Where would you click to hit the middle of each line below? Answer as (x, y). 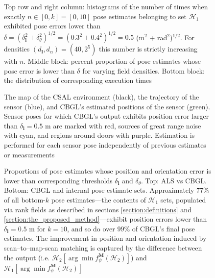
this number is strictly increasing (148, 49)
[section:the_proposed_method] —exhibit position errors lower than (106, 219)
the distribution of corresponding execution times (78, 80)
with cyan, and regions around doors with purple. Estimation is (99, 135)
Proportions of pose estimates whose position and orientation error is (107, 171)
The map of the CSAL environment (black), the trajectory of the (102, 97)
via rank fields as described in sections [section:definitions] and (98, 209)
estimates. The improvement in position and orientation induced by (105, 238)
